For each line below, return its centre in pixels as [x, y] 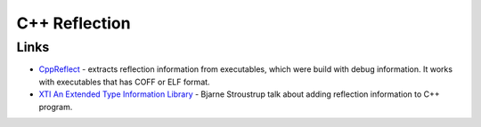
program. [56, 107]
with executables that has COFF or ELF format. [124, 82]
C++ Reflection [73, 23]
